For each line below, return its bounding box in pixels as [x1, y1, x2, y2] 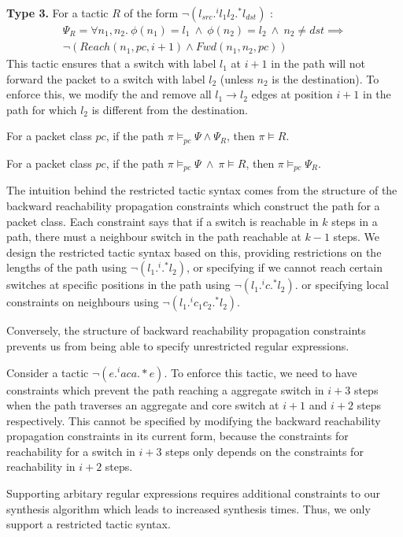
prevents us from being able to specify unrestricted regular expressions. [6, 337, 349, 354]
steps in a [331, 213, 378, 229]
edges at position [251, 86, 333, 102]
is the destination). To [272, 70, 379, 87]
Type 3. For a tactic [6, 5, 109, 20]
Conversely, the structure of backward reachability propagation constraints [6, 322, 366, 339]
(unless [220, 70, 253, 87]
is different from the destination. [91, 101, 248, 117]
